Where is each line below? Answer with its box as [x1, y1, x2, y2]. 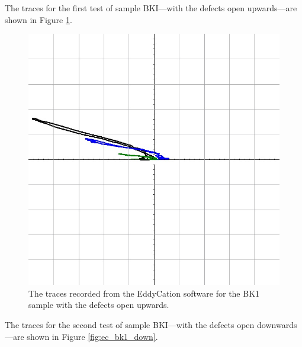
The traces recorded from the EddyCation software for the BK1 [28, 287, 260, 299]
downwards [257, 318, 297, 330]
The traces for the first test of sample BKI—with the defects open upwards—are [5, 2, 297, 14]
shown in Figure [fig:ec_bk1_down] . [27, 330, 158, 342]
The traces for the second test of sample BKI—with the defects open [5, 318, 255, 330]
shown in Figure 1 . [5, 13, 72, 25]
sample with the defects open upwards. [28, 298, 169, 311]
